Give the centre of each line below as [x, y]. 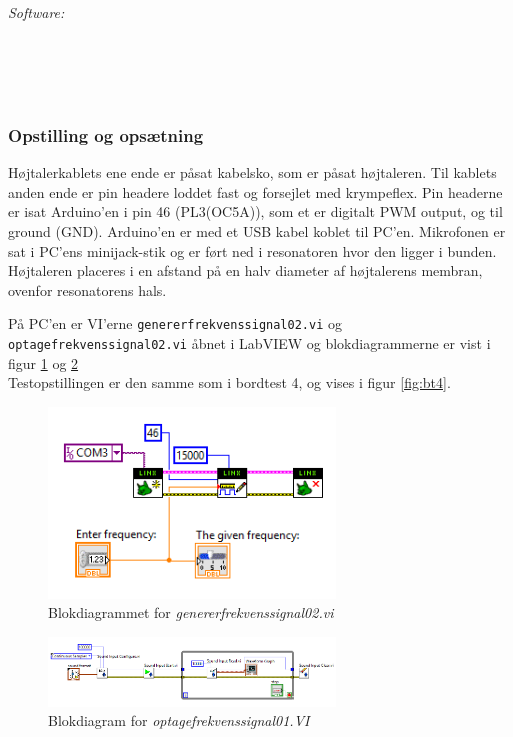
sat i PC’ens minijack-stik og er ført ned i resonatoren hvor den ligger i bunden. [252, 250]
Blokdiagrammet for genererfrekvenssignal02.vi [191, 612]
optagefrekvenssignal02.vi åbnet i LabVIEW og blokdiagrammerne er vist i [249, 343]
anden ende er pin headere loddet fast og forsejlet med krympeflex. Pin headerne [255, 191]
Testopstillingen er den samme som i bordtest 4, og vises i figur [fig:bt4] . [229, 382]
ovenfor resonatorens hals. [87, 289]
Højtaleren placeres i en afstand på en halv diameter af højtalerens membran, [245, 270]
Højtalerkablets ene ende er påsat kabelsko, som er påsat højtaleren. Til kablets [252, 172]
